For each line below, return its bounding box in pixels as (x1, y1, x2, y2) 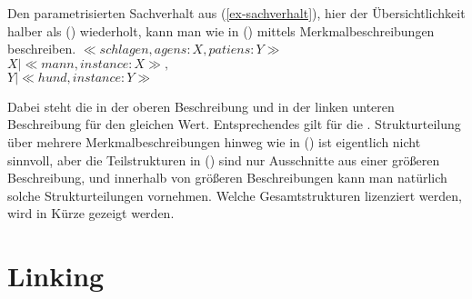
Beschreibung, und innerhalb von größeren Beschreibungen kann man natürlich (7, 168, 447, 187)
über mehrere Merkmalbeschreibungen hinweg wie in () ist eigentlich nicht (7, 132, 421, 151)
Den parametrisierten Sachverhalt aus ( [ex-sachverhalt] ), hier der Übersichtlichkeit (7, 4, 466, 22)
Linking (7, 257, 105, 294)
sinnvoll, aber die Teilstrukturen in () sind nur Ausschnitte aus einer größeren (7, 150, 440, 169)
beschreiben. (7, 39, 76, 58)
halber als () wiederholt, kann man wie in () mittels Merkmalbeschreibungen (7, 21, 435, 40)
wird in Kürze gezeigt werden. (7, 204, 175, 223)
